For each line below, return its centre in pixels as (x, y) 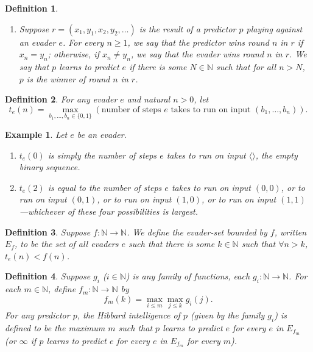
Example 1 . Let (36, 134)
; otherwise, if (73, 54)
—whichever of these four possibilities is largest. (109, 211)
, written (290, 232)
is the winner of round (68, 78)
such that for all (246, 66)
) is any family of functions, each (188, 276)
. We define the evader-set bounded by (197, 232)
